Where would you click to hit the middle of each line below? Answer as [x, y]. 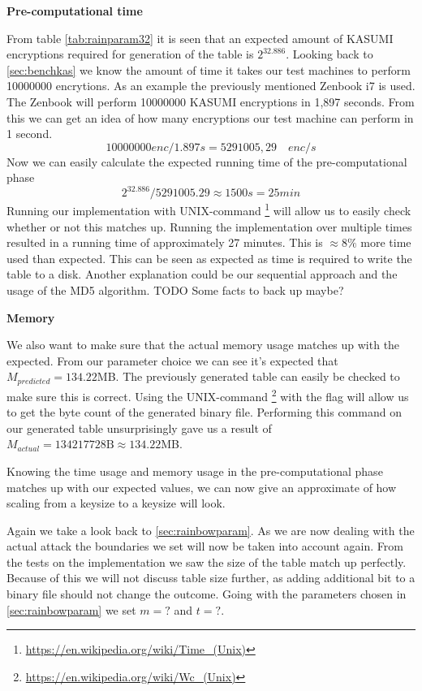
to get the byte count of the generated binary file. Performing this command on [204, 412]
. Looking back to [329, 54]
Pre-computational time [75, 11]
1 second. [30, 134]
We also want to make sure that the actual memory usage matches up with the [203, 345]
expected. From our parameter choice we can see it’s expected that [172, 360]
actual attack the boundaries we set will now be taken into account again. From [205, 546]
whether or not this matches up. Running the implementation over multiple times [209, 226]
